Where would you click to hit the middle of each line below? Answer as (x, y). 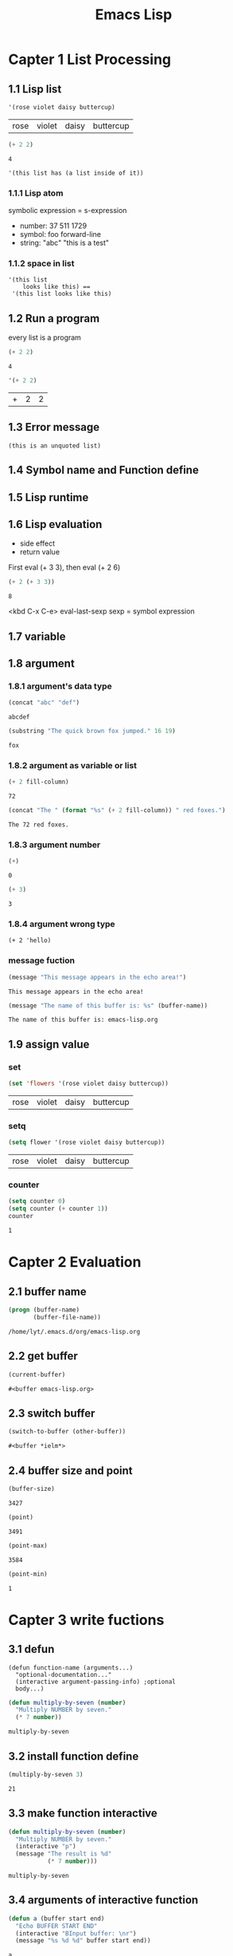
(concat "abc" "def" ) (44, 703)
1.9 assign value (49, 1044)
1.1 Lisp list (35, 89)
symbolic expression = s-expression (68, 211)
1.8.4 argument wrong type (62, 925)
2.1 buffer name (48, 1291)
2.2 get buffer (43, 1357)
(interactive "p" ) (46, 1847)
